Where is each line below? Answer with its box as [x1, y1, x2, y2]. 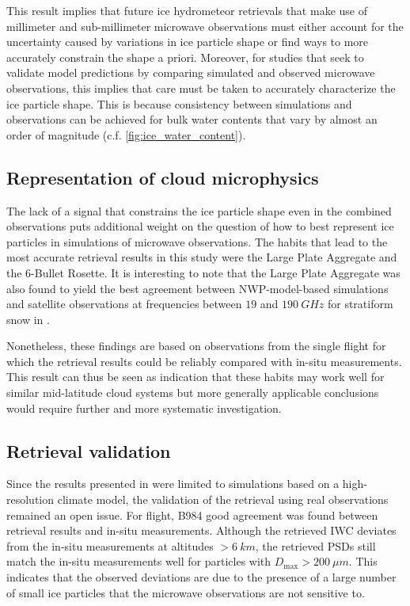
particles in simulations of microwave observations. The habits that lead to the [6, 233, 388, 250]
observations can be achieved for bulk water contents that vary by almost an [6, 111, 378, 128]
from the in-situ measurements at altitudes [6, 537, 214, 554]
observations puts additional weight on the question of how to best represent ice [6, 218, 394, 234]
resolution [6, 491, 55, 508]
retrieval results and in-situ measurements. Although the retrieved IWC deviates [6, 522, 397, 539]
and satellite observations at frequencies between [6, 295, 242, 312]
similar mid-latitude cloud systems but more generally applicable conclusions [6, 384, 379, 401]
